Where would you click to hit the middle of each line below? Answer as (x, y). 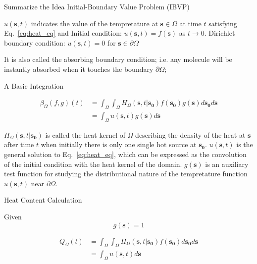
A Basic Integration (34, 85)
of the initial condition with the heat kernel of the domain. (93, 164)
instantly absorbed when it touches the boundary (79, 69)
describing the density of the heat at (190, 134)
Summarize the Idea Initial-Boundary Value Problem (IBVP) (97, 6)
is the (245, 144)
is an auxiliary (227, 164)
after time (19, 144)
